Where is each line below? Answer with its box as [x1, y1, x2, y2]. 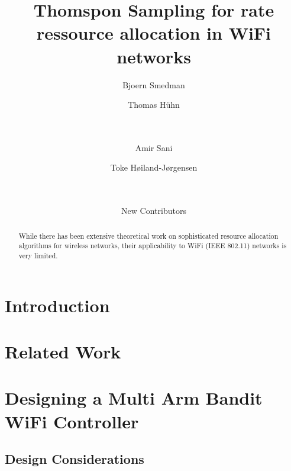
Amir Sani [135, 141, 173, 153]
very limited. [18, 250, 58, 260]
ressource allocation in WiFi [36, 21, 271, 45]
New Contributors [121, 204, 186, 217]
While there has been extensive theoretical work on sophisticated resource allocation [18, 230, 279, 241]
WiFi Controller [5, 409, 139, 433]
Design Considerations [5, 450, 144, 468]
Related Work [5, 339, 121, 363]
